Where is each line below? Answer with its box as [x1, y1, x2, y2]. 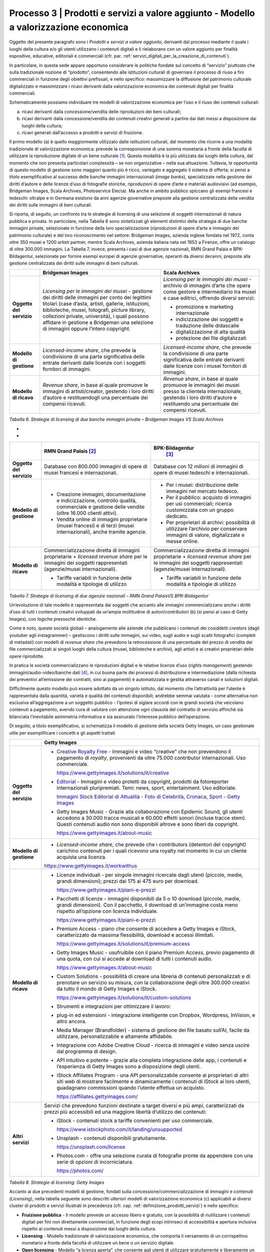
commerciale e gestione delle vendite [56, 503, 145, 510]
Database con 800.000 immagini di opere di [44, 463, 147, 470]
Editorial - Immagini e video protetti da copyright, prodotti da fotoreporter [56, 778, 229, 785]
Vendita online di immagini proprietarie [56, 516, 147, 523]
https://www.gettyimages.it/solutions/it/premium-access [56, 941, 190, 948]
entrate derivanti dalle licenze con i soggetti [42, 360, 146, 367]
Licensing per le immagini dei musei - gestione [42, 288, 152, 295]
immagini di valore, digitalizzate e [165, 531, 245, 538]
